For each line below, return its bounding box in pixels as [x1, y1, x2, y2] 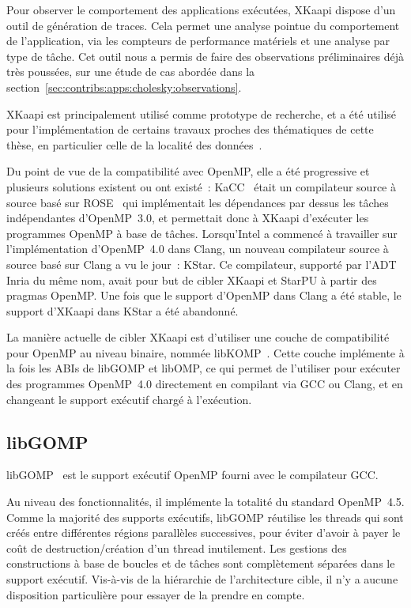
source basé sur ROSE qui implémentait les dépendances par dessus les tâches [6, 194, 389, 210]
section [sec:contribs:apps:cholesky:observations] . [6, 78, 242, 95]
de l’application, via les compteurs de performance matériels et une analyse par [6, 32, 390, 49]
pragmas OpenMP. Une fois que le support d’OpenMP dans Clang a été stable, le [6, 287, 402, 304]
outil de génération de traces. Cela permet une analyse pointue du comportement [6, 17, 400, 33]
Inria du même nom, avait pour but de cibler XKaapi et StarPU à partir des [6, 271, 377, 288]
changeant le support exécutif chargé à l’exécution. [6, 391, 252, 407]
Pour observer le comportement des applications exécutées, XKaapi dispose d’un [6, 2, 396, 17]
